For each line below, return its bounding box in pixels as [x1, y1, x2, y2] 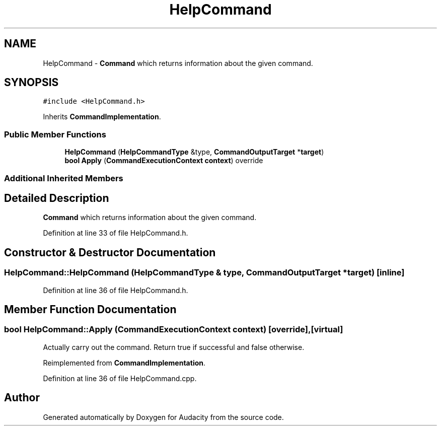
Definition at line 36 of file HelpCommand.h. [43, 285, 188, 295]
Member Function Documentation [4, 303, 177, 316]
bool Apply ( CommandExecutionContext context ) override [64, 156, 263, 165]
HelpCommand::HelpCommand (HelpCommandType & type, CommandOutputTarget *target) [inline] [4, 267, 405, 278]
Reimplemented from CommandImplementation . [43, 358, 206, 367]
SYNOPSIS [4, 76, 59, 89]
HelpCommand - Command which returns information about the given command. [43, 58, 313, 67]
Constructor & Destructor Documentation [4, 246, 216, 259]
